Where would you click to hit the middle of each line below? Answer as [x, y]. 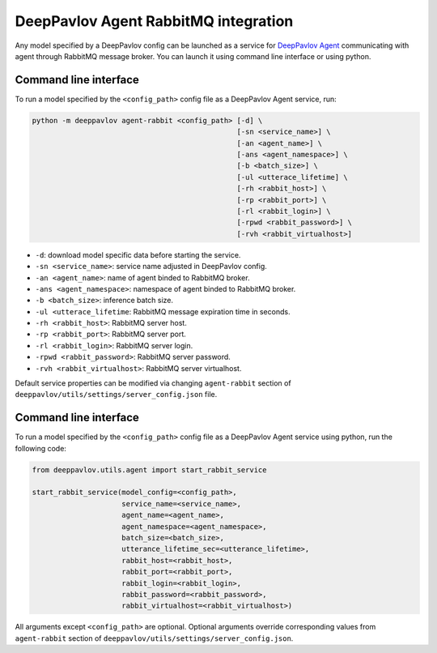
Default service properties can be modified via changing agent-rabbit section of [153, 383]
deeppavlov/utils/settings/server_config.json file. [116, 395]
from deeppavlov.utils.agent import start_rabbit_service [149, 469]
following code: [40, 448]
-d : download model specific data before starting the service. [138, 254]
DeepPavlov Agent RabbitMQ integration [154, 21]
